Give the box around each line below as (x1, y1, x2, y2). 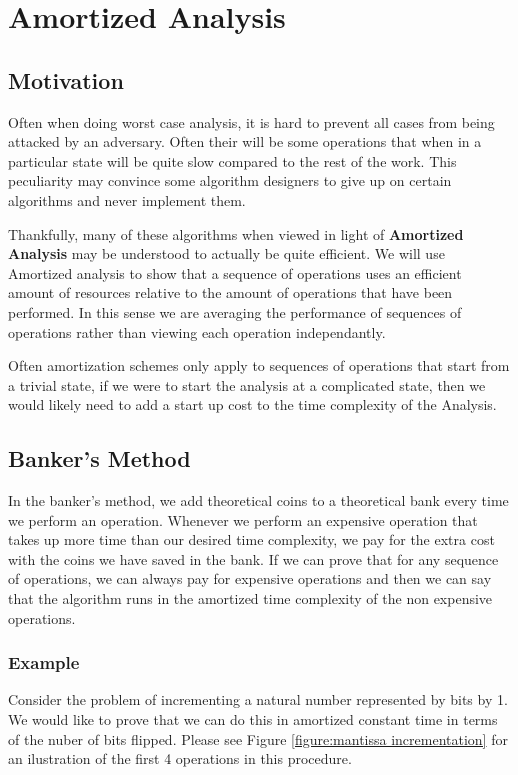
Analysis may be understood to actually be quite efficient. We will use (8, 243, 445, 264)
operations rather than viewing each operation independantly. (8, 321, 386, 342)
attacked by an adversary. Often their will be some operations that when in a (8, 131, 482, 152)
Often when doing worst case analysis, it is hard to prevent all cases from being (8, 111, 495, 132)
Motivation (8, 64, 124, 95)
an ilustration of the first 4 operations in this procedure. (8, 748, 352, 769)
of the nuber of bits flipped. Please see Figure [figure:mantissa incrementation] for (8, 728, 508, 749)
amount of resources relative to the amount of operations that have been (8, 282, 453, 303)
